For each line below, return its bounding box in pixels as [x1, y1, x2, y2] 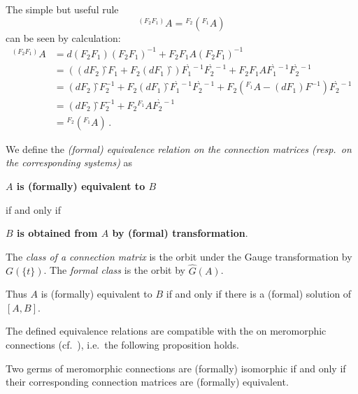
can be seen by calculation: [6, 30, 121, 45]
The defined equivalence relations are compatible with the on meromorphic [6, 323, 327, 338]
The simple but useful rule [6, 2, 119, 16]
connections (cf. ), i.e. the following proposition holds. [6, 337, 239, 351]
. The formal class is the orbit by [43, 263, 185, 277]
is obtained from [17, 226, 98, 240]
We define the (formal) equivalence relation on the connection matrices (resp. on [6, 141, 352, 156]
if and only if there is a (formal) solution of [166, 286, 352, 301]
